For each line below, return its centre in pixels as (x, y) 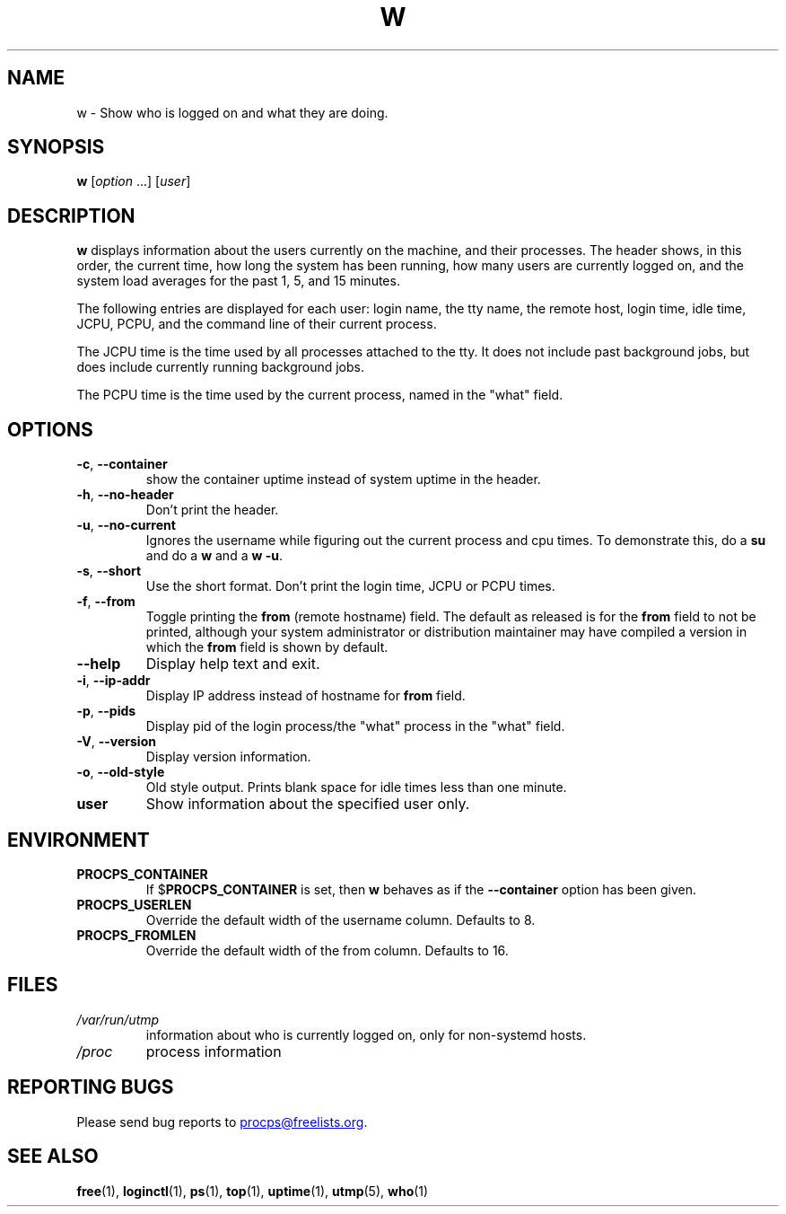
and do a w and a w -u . (214, 556)
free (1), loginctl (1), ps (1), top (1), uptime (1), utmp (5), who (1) (253, 1191)
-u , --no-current (126, 525)
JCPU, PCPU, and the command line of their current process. (257, 324)
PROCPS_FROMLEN (136, 935)
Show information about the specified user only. (308, 804)
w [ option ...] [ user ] (134, 181)
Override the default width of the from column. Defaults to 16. (327, 950)
